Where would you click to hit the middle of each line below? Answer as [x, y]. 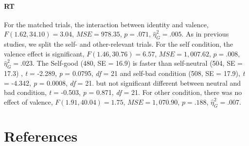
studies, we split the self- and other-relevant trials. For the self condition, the [118, 44]
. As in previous [205, 34]
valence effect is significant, [44, 53]
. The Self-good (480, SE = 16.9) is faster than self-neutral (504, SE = [138, 63]
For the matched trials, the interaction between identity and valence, [106, 24]
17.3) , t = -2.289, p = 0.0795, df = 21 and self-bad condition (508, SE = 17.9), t [124, 73]
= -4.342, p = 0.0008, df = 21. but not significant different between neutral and [123, 82]
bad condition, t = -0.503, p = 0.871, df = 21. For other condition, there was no [123, 92]
